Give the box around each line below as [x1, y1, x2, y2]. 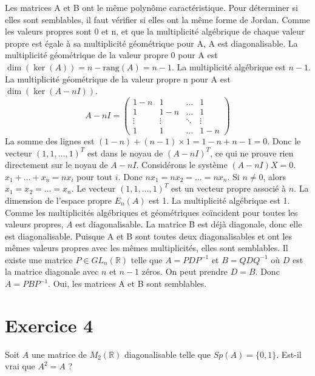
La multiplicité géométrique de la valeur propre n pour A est [5, 72, 231, 85]
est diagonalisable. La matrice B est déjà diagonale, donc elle [75, 218, 302, 230]
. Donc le [267, 134, 301, 147]
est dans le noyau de [87, 146, 163, 159]
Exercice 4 [5, 312, 93, 337]
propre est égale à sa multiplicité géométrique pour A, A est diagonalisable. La [5, 36, 298, 49]
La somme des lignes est [5, 134, 95, 147]
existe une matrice [5, 253, 73, 266]
